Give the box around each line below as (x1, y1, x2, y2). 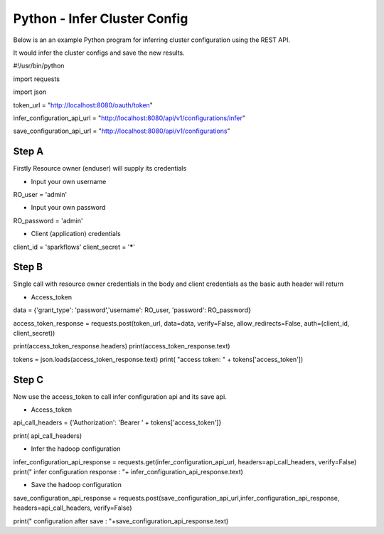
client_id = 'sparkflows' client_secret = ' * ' (13, 242, 135, 251)
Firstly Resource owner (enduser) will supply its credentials (13, 164, 187, 173)
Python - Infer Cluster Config (13, 11, 188, 26)
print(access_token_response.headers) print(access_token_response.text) (13, 342, 230, 351)
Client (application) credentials (31, 230, 121, 238)
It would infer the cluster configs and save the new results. (13, 48, 185, 57)
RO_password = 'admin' (13, 216, 83, 225)
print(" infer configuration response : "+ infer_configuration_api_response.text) (13, 468, 243, 476)
